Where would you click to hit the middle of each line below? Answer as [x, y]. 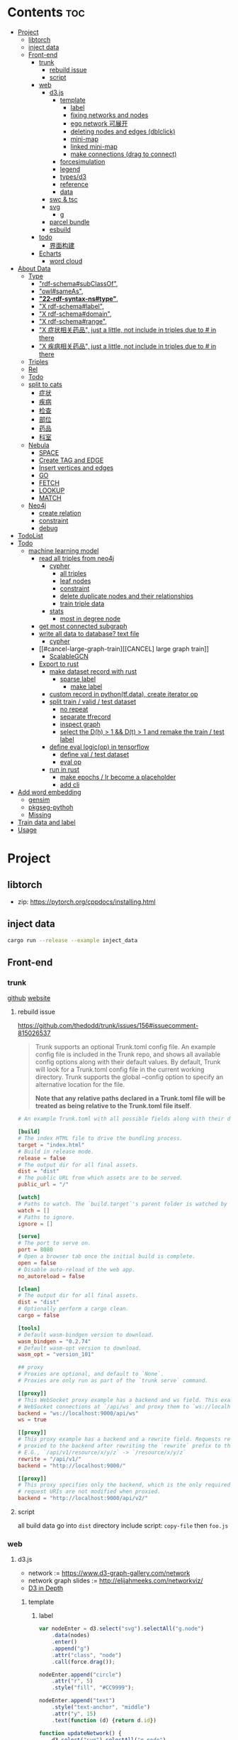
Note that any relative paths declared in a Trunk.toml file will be [130, 1098]
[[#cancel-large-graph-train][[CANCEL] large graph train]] [124, 649]
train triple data [82, 603]
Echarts [50, 253]
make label [86, 686]
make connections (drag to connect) [124, 154]
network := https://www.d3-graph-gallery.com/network [109, 1573]
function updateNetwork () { [80, 1733]
